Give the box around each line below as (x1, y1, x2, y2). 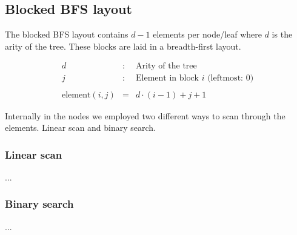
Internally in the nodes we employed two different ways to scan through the (5, 109, 285, 122)
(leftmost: (207, 74, 243, 83)
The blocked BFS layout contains (5, 28, 128, 41)
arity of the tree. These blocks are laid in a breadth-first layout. (5, 39, 241, 52)
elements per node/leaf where (153, 28, 262, 41)
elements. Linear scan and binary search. (5, 121, 156, 134)
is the (272, 28, 293, 41)
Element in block (136, 74, 199, 83)
